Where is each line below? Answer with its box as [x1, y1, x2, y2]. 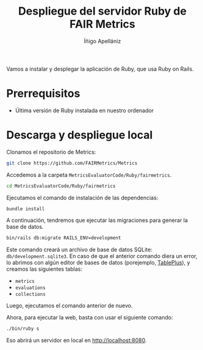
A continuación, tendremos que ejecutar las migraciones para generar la [6, 216, 188, 224]
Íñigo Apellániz [84, 37, 121, 45]
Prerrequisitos [6, 87, 80, 101]
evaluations [15, 285, 46, 291]
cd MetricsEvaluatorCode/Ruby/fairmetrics [6, 183, 116, 189]
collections [15, 291, 46, 298]
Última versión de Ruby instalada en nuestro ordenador [15, 107, 154, 114]
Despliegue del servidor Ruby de [18, 4, 187, 18]
